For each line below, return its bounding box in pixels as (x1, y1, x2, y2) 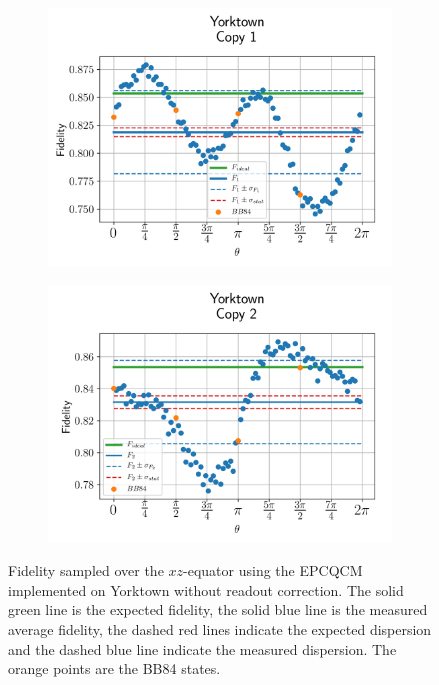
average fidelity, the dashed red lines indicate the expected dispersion (8, 618, 432, 639)
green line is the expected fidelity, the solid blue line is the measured (8, 599, 428, 620)
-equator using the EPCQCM (183, 560, 363, 581)
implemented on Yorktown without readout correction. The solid (8, 579, 404, 600)
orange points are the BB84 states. (8, 658, 221, 679)
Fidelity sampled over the (8, 560, 164, 581)
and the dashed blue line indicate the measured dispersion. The (8, 638, 397, 659)
